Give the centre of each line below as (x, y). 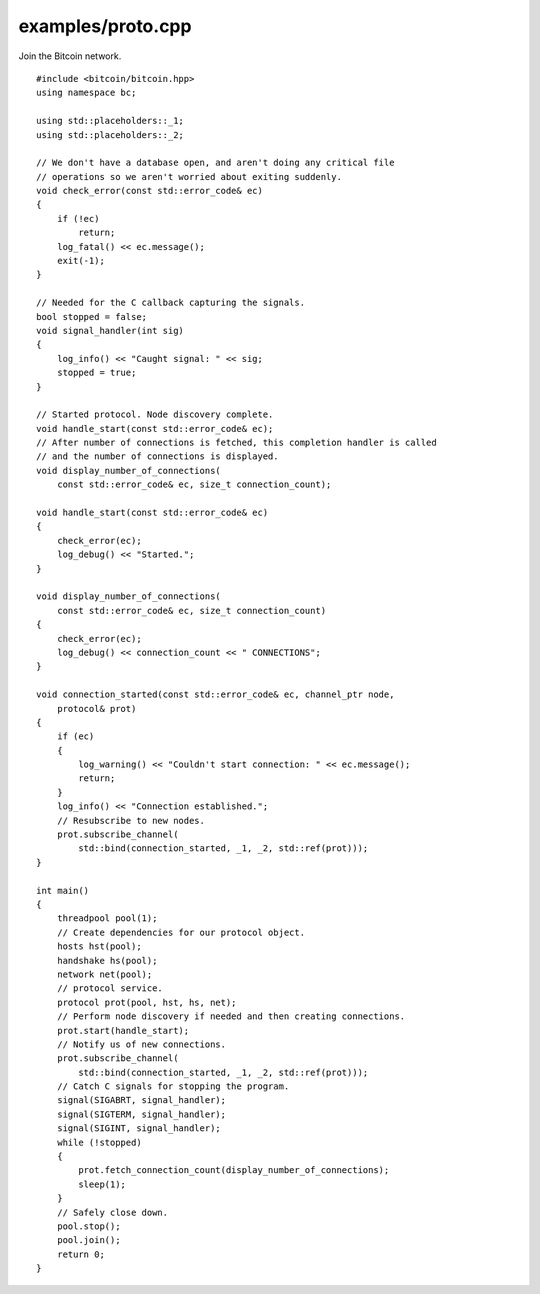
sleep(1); (102, 1184)
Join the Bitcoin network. (70, 56)
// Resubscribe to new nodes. (130, 820)
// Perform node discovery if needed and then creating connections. (231, 1016)
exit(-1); (80, 261)
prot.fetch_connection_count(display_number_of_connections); (234, 1170)
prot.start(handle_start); (123, 1030)
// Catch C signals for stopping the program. (173, 1086)
